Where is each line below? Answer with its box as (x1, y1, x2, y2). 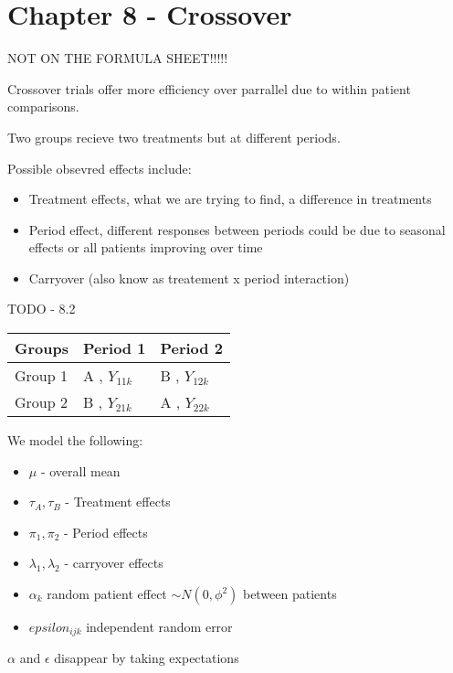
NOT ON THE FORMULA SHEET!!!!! (7, 48, 228, 68)
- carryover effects (64, 553, 163, 572)
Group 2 (15, 391, 68, 413)
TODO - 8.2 (7, 299, 76, 318)
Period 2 (160, 337, 223, 359)
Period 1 (82, 337, 146, 359)
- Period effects (64, 522, 148, 541)
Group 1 (15, 365, 68, 387)
